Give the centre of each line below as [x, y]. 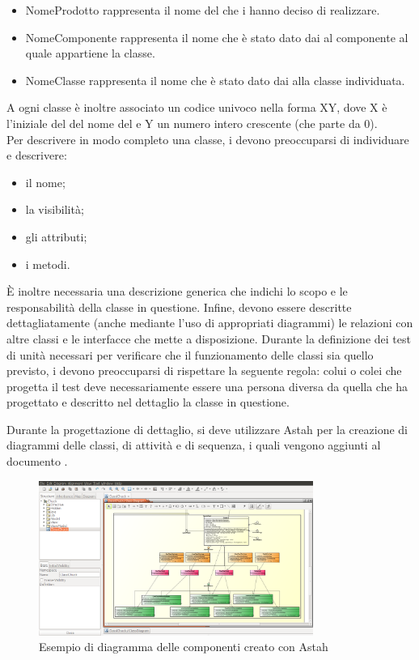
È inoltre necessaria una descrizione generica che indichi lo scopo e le [177, 291]
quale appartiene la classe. [90, 53]
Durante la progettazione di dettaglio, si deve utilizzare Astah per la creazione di [207, 429]
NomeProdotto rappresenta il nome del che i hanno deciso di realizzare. [203, 10]
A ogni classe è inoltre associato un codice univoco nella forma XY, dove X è [197, 107]
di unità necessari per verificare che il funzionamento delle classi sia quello [190, 354]
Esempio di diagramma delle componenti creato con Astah [184, 647]
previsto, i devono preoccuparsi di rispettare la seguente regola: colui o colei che [204, 370]
